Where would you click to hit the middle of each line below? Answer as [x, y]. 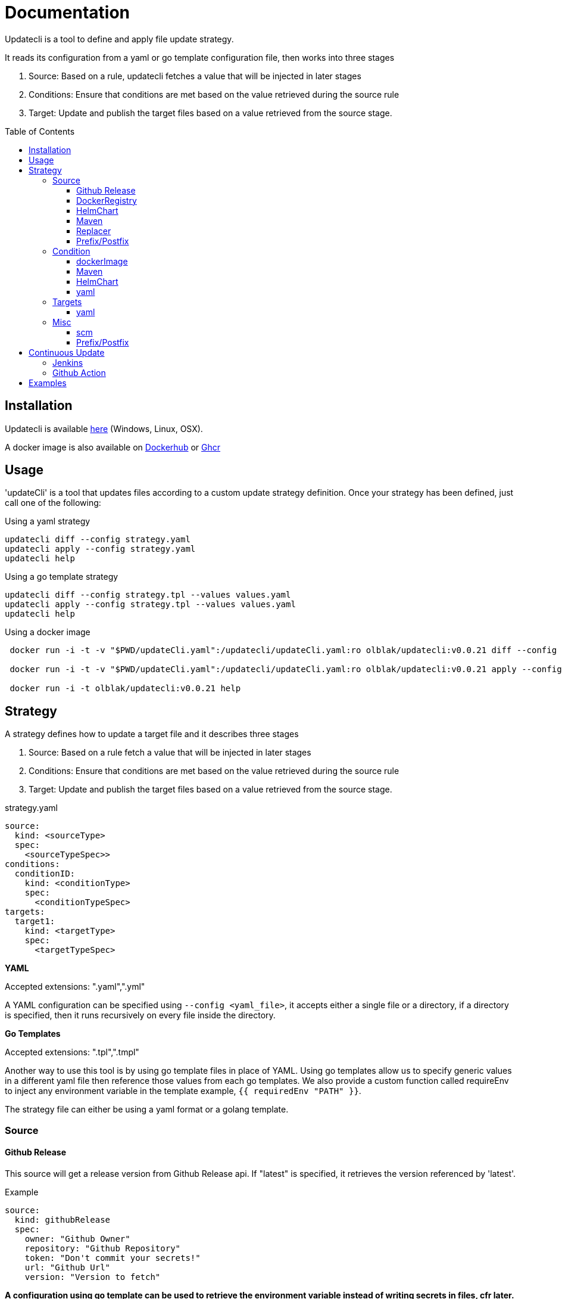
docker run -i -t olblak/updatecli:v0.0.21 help [125, 689]
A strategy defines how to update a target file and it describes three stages [152, 734]
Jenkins [68, 362]
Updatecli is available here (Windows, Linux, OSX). [104, 428]
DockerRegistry [107, 200]
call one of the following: [53, 503]
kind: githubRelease [63, 1219]
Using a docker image [48, 632]
